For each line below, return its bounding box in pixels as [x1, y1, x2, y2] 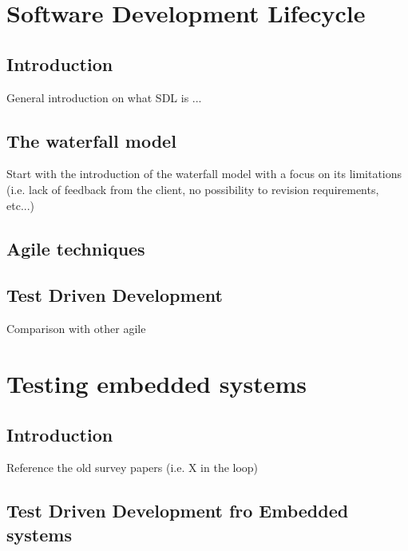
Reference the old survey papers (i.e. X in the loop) [6, 459, 259, 476]
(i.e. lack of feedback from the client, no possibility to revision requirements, [6, 180, 379, 197]
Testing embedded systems [6, 367, 307, 399]
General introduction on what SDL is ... [6, 89, 202, 105]
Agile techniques [6, 236, 145, 260]
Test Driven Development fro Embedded [6, 498, 349, 523]
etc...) [6, 196, 34, 213]
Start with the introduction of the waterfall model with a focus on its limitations [6, 165, 402, 182]
